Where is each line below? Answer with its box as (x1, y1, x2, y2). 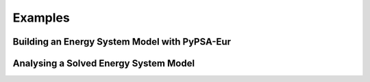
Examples (12, 10, 70, 25)
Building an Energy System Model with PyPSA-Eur (12, 36, 232, 47)
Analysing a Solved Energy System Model (12, 58, 195, 69)
